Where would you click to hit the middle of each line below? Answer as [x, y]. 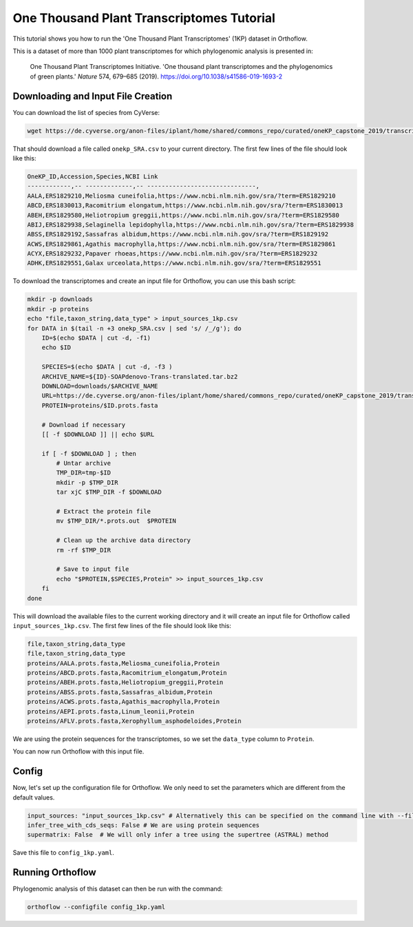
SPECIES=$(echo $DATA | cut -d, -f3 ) [107, 367]
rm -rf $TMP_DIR [84, 550]
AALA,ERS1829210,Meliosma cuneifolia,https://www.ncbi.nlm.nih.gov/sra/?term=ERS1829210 [182, 196]
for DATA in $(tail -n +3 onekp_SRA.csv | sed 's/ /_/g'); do [134, 328]
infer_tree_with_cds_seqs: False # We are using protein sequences [144, 825]
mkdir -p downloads [60, 299]
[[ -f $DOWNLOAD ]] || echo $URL [98, 434]
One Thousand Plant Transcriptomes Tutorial [144, 18]
